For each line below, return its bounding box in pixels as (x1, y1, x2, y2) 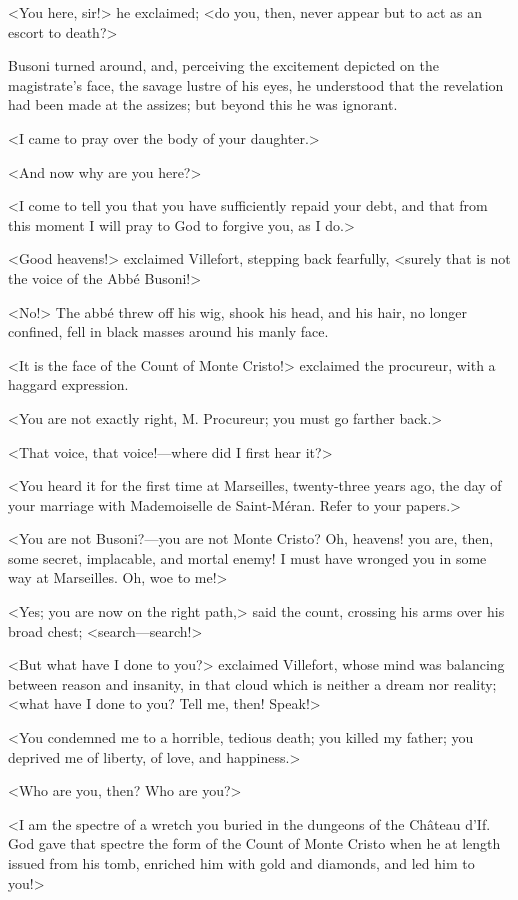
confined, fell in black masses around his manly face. (8, 321, 329, 342)
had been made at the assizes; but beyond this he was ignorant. (8, 94, 398, 115)
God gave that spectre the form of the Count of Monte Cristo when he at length (8, 833, 501, 854)
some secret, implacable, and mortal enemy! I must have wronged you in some (8, 547, 487, 568)
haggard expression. (8, 374, 129, 395)
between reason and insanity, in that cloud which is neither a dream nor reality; (8, 673, 497, 694)
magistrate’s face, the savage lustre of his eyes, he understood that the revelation (8, 74, 504, 95)
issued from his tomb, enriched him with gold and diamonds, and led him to (8, 853, 475, 873)
